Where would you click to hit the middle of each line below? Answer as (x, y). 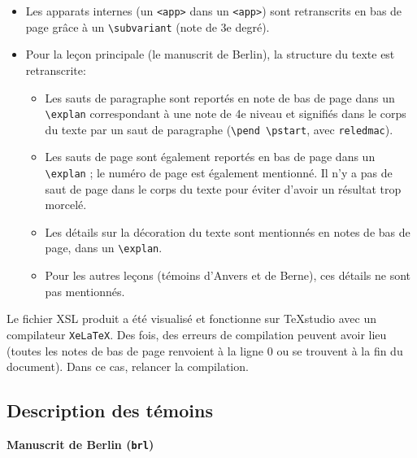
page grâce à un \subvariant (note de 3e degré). (148, 26)
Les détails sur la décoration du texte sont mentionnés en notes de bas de (228, 231)
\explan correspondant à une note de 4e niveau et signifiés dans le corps (226, 113)
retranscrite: (56, 70)
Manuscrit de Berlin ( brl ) (80, 444)
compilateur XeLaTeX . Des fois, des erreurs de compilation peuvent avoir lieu (197, 334)
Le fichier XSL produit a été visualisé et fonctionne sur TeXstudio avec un (192, 318)
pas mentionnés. (85, 291)
